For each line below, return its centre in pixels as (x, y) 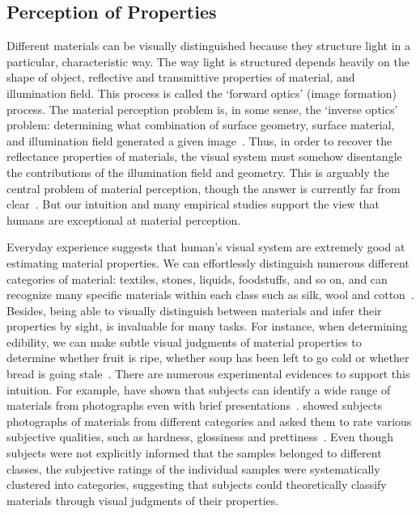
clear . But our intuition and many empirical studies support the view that (193, 204)
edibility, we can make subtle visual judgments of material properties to (184, 341)
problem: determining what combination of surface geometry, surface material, (201, 125)
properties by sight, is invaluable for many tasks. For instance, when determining (207, 326)
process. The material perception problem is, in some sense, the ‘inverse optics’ (202, 109)
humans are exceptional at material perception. (124, 219)
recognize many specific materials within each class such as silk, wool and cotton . (210, 295)
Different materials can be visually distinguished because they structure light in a (208, 46)
